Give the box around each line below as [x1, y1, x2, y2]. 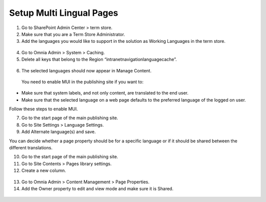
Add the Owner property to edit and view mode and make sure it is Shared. [21, 185, 173, 192]
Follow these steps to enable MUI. [9, 106, 78, 112]
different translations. [9, 145, 53, 151]
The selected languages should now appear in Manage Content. [21, 67, 152, 73]
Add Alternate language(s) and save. [21, 129, 96, 135]
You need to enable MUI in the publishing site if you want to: [21, 79, 144, 85]
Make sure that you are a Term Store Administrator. [21, 31, 125, 37]
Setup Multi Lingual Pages [9, 7, 118, 18]
